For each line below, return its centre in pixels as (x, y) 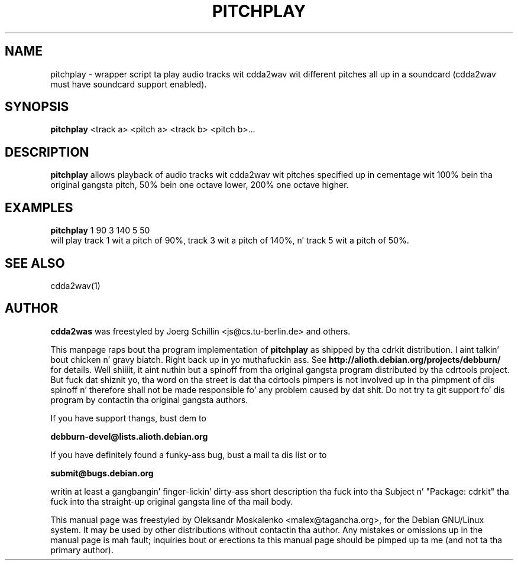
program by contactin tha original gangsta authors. (149, 400)
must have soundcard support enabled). (129, 84)
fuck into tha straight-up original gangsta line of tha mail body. (172, 501)
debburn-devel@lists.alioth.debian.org (129, 436)
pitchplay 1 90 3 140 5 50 (100, 230)
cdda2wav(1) (75, 285)
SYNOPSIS (37, 107)
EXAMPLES (39, 207)
